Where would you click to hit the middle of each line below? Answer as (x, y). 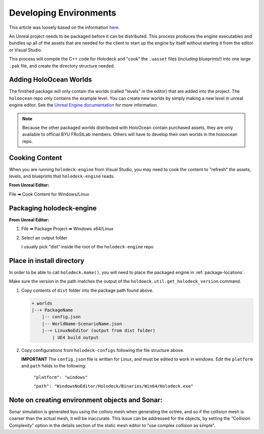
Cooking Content (35, 158)
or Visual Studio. (26, 50)
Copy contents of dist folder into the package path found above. (87, 290)
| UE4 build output (75, 337)
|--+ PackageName (52, 310)
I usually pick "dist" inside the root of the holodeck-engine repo (87, 246)
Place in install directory (47, 261)
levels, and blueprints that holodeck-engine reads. (62, 176)
